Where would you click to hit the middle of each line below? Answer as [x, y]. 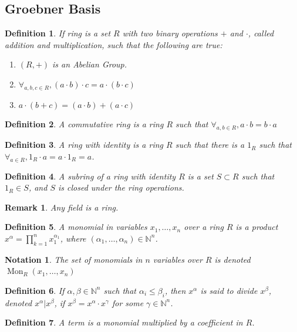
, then [175, 290]
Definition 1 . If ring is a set [58, 33]
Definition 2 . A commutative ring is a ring [84, 124]
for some [128, 302]
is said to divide [229, 290]
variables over [178, 259]
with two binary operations [170, 33]
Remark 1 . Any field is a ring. [62, 207]
